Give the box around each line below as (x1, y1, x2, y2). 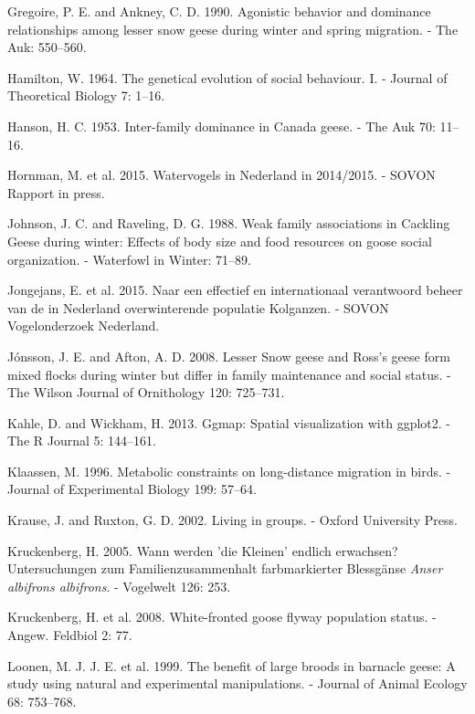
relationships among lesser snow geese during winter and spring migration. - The (7, 19, 459, 38)
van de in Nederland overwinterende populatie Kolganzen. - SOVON (7, 298, 389, 317)
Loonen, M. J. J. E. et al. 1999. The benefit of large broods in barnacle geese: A (7, 656, 456, 675)
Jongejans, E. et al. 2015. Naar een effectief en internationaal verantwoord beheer (7, 280, 463, 299)
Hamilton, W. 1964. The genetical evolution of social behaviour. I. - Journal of (7, 68, 448, 87)
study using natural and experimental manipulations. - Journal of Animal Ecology (7, 674, 468, 693)
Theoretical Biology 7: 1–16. (7, 86, 165, 105)
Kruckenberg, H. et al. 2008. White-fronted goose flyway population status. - (7, 607, 437, 626)
